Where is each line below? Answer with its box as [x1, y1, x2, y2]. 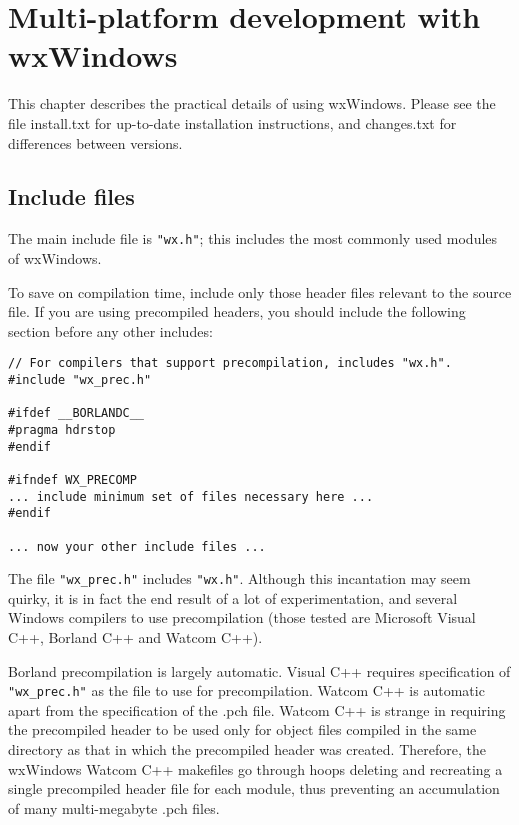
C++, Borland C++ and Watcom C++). [8, 627, 263, 648]
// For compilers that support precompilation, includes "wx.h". [8, 356, 452, 371]
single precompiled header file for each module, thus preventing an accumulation [8, 778, 500, 799]
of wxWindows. [8, 247, 102, 268]
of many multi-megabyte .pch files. [8, 797, 220, 818]
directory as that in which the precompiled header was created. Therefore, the [8, 739, 486, 760]
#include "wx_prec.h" [8, 372, 152, 387]
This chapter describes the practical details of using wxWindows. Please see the [8, 93, 496, 114]
